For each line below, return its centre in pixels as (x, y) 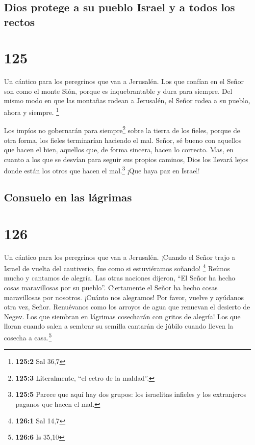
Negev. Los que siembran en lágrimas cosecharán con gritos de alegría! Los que (122, 316)
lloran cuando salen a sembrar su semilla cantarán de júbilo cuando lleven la (119, 326)
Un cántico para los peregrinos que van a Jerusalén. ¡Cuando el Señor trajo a (120, 257)
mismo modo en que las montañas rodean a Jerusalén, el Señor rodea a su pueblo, (127, 100)
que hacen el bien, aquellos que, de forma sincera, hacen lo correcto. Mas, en (119, 150)
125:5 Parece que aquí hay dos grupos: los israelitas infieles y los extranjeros (131, 394)
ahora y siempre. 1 (32, 111)
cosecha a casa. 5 (28, 336)
